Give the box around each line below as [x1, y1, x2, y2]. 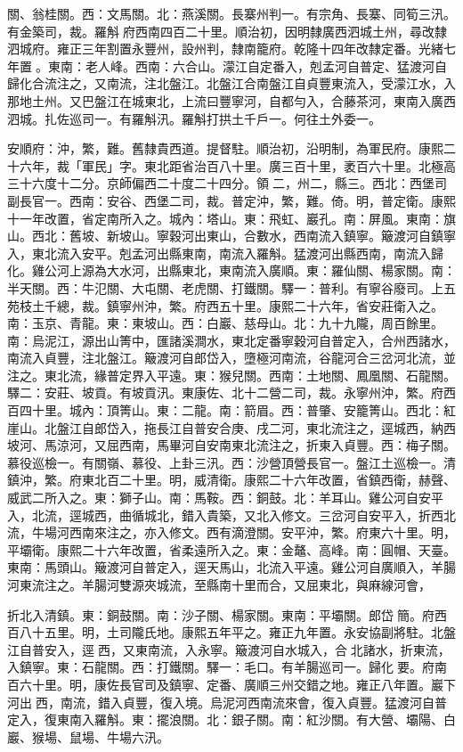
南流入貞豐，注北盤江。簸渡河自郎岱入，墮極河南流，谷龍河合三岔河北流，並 [7, 348, 456, 367]
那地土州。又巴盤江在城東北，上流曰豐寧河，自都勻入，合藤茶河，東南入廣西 [7, 91, 456, 110]
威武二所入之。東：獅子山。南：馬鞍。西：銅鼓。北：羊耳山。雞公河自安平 [7, 488, 443, 507]
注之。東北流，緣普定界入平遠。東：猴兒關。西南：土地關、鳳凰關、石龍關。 [7, 365, 456, 384]
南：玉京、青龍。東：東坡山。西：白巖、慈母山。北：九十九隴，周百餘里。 [7, 314, 443, 332]
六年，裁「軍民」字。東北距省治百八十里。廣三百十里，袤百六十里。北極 [19, 156, 443, 175]
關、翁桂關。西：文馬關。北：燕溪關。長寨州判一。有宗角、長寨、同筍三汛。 [7, 4, 456, 22]
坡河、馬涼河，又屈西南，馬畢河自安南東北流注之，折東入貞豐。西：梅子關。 [7, 436, 456, 454]
